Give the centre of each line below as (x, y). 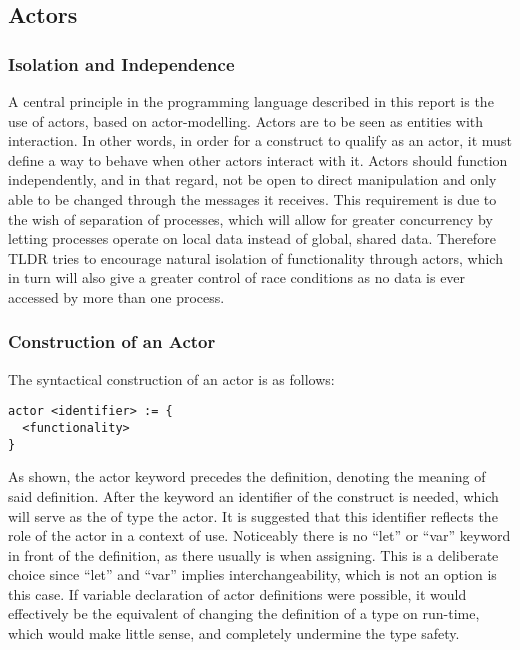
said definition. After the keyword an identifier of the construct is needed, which (253, 495)
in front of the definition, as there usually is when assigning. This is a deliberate (253, 554)
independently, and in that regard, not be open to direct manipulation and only (252, 179)
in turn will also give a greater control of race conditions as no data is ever (237, 277)
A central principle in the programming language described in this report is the (251, 101)
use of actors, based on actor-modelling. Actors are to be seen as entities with (246, 120)
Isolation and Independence (121, 63)
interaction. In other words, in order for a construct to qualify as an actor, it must (260, 140)
